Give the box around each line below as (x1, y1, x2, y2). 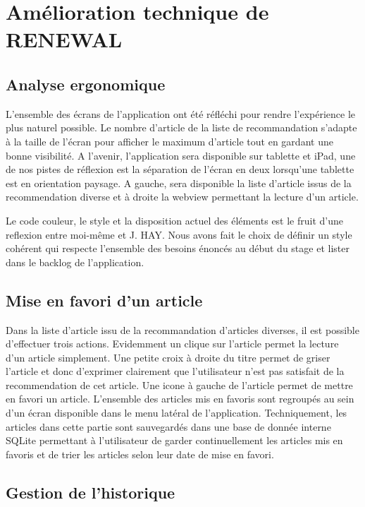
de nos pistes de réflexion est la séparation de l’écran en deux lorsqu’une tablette (6, 162, 354, 177)
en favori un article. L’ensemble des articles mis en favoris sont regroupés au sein (6, 391, 354, 406)
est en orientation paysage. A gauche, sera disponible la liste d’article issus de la (6, 175, 352, 190)
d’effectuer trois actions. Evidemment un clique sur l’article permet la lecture (6, 336, 339, 351)
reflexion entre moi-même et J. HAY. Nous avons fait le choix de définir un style (6, 227, 352, 241)
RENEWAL (6, 25, 123, 54)
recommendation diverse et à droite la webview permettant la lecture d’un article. (6, 189, 359, 204)
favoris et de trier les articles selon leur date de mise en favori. (6, 446, 274, 461)
